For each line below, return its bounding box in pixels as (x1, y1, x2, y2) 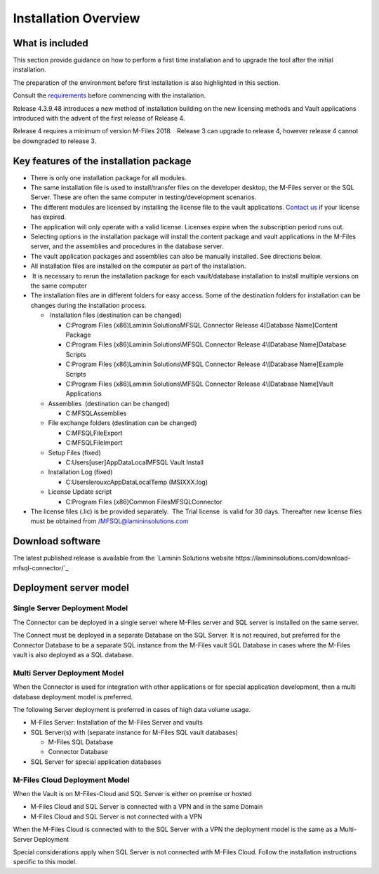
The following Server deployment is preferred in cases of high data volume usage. (13, 705, 251, 713)
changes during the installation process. (30, 301, 147, 309)
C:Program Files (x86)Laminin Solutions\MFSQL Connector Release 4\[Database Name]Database (65, 340, 347, 349)
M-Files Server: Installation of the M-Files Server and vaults (30, 718, 204, 727)
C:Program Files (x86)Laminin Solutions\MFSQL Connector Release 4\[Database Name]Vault (65, 379, 333, 388)
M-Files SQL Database (48, 738, 114, 746)
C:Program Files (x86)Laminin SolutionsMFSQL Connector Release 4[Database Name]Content (65, 321, 338, 329)
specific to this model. (13, 858, 77, 866)
